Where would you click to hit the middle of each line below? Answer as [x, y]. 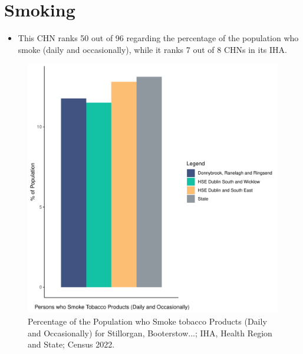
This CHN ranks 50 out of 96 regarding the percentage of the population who [158, 38]
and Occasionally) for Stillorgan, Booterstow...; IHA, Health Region [150, 333]
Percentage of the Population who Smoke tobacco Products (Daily [147, 321]
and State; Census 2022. [71, 344]
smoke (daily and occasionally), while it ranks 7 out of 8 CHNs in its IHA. [152, 49]
